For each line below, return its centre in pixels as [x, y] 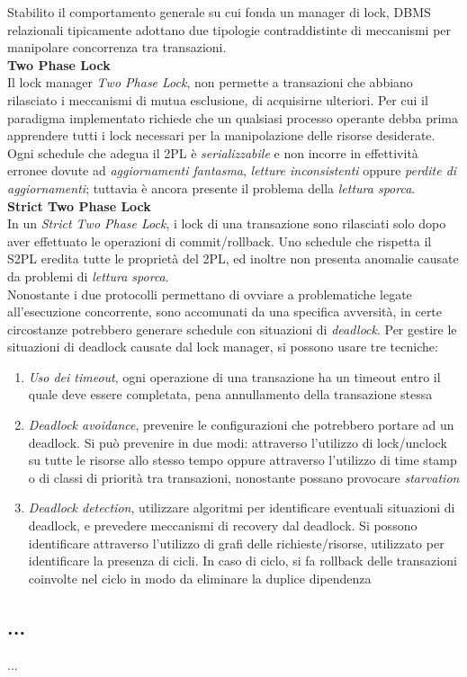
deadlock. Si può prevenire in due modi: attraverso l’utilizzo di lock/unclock [238, 442]
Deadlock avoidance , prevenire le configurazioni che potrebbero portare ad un [241, 425]
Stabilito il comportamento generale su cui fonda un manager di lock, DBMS [219, 12]
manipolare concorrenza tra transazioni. [117, 47]
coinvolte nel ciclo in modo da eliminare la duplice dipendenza [200, 578]
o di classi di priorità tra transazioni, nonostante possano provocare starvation [244, 477]
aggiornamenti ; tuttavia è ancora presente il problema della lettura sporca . [211, 187]
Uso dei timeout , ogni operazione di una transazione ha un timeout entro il [234, 376]
